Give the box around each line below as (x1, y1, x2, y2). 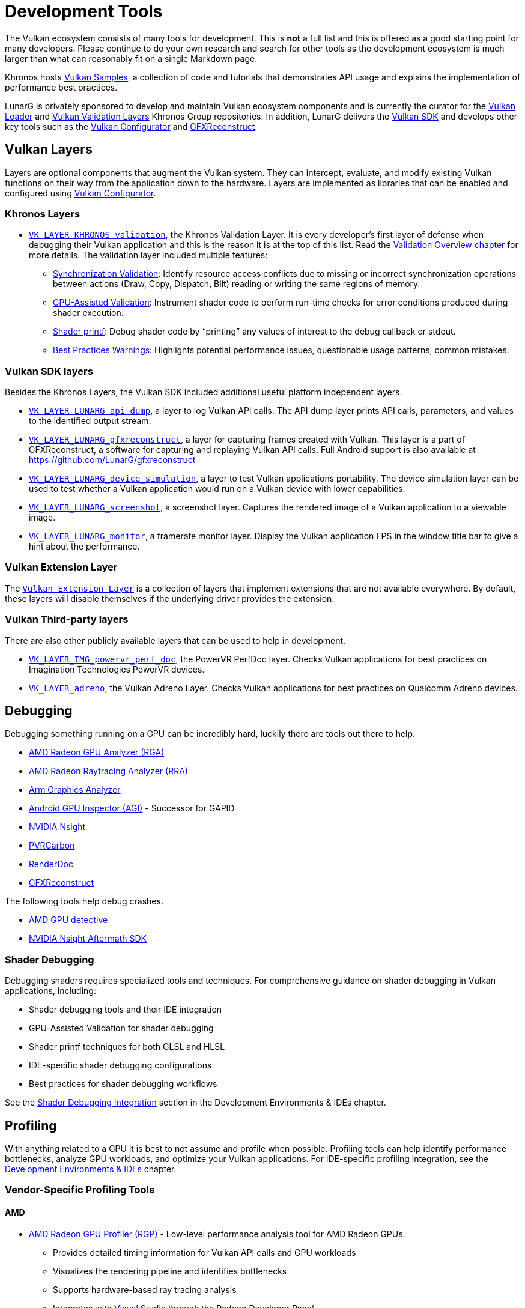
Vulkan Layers (5, 142, 93, 157)
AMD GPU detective (29, 915, 108, 925)
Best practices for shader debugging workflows (29, 1079, 217, 1089)
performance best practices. (5, 82, 118, 92)
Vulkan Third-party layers (5, 613, 129, 626)
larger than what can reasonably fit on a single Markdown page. (5, 53, 258, 64)
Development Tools (5, 1, 163, 22)
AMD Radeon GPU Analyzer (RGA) (29, 747, 165, 758)
